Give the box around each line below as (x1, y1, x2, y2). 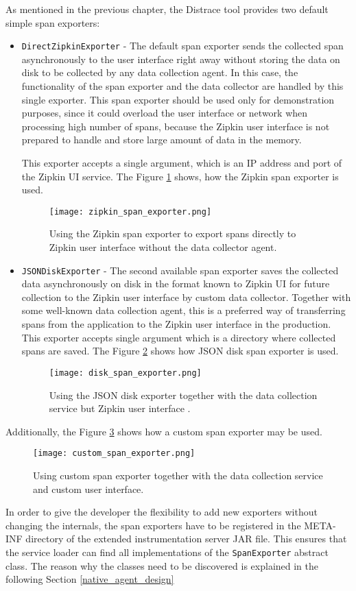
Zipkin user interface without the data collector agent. (49, 240, 277, 254)
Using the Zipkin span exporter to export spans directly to (49, 226, 296, 241)
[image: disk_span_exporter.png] (49, 367, 202, 378)
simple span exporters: (5, 15, 100, 29)
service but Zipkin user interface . (49, 401, 191, 415)
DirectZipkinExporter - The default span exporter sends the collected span (21, 38, 344, 53)
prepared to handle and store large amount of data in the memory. (21, 132, 302, 147)
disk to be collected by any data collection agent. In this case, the (21, 65, 298, 80)
